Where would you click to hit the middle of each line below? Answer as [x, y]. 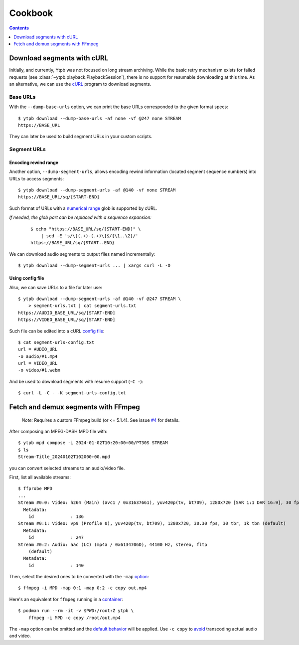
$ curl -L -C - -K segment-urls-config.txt [72, 393]
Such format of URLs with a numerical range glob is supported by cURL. [83, 208]
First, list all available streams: [40, 477]
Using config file [27, 278]
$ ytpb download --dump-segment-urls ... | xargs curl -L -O [94, 266]
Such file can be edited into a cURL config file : [57, 331]
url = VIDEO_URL [38, 363]
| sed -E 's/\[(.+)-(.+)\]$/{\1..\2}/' [89, 236]
